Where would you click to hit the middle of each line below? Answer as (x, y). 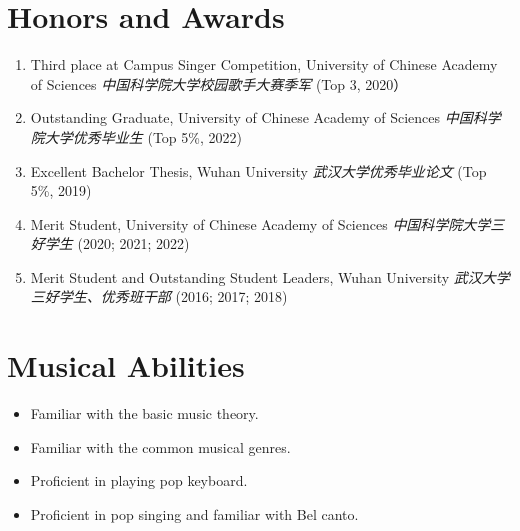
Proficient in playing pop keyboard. (139, 480)
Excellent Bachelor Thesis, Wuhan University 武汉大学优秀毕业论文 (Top (258, 170)
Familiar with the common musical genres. (160, 446)
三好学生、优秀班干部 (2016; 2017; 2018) (159, 296)
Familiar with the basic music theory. (144, 413)
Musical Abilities (126, 365)
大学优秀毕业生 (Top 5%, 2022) (143, 136)
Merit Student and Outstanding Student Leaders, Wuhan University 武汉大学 (270, 276)
